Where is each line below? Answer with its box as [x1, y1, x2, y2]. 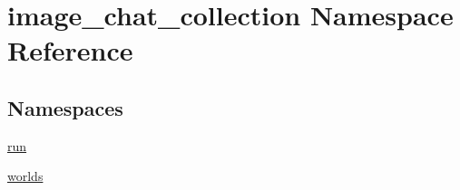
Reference [7, 32, 133, 69]
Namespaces [7, 93, 123, 121]
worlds [7, 166, 44, 185]
